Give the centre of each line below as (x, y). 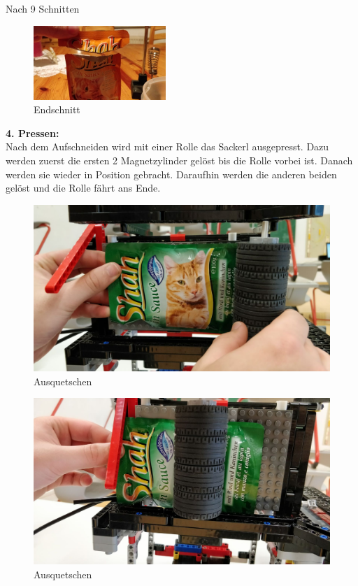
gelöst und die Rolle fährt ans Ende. (83, 188)
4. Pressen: (33, 133)
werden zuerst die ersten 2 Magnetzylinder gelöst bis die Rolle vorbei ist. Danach (179, 160)
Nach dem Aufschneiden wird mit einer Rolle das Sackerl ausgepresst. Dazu (167, 146)
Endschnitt (57, 109)
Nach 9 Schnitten (43, 8)
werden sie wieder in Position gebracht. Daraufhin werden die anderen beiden (171, 174)
